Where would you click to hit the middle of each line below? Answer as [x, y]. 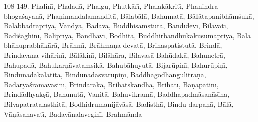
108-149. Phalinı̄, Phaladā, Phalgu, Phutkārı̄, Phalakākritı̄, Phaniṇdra [111, 6]
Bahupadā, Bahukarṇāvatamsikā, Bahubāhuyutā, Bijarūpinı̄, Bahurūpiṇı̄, [116, 64]
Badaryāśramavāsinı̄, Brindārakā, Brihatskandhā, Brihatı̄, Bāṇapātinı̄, [111, 84]
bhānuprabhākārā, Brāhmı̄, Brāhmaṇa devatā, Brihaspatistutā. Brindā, [113, 45]
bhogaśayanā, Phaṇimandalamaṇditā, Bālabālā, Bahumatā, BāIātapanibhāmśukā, [129, 16]
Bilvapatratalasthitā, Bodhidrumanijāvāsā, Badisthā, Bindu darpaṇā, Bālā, [119, 103]
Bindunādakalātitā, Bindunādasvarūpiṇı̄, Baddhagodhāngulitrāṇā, [105, 74]
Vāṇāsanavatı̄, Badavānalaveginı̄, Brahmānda [73, 113]
